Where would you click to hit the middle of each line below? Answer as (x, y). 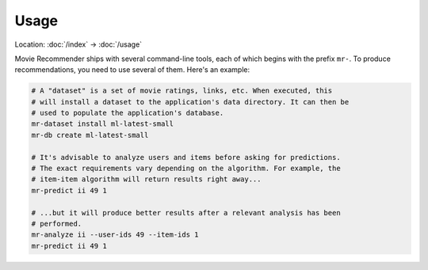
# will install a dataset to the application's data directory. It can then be (190, 102)
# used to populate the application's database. (128, 113)
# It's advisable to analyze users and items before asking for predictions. (186, 157)
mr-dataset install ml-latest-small (103, 124)
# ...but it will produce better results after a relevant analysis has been (186, 213)
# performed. (57, 224)
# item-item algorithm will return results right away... (146, 179)
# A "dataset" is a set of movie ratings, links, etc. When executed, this (182, 91)
